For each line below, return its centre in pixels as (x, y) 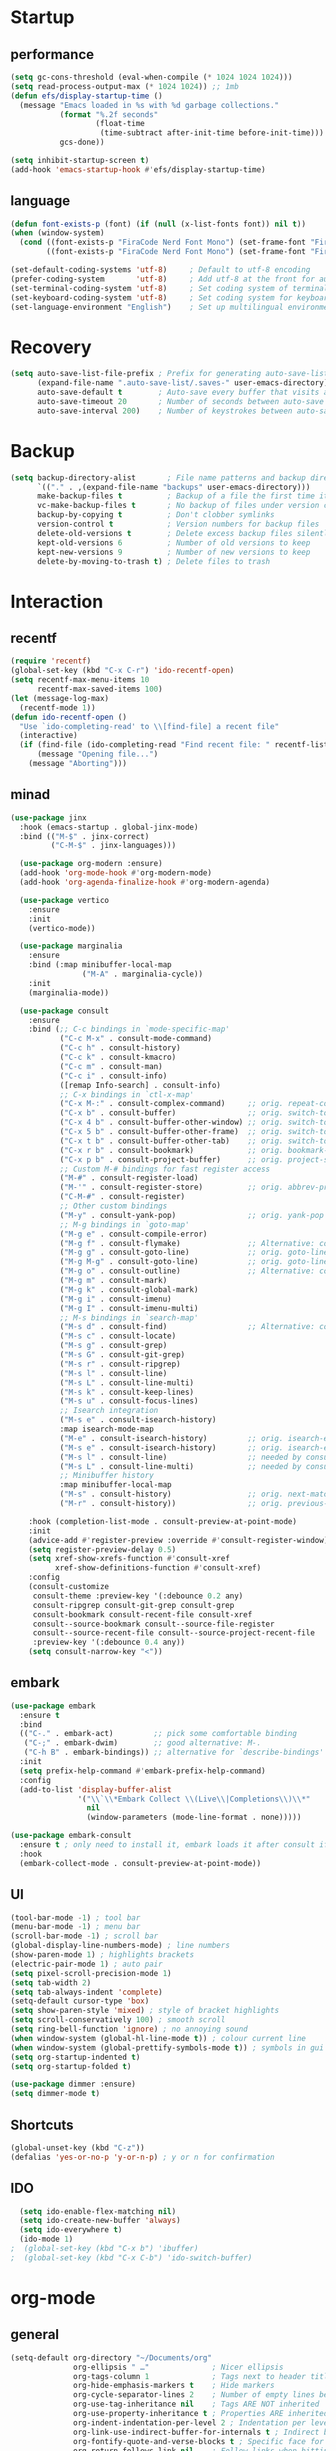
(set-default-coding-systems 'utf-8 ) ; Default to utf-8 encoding (160, 270)
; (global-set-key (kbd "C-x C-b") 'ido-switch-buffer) (131, 2257)
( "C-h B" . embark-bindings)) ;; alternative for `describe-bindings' (174, 1752)
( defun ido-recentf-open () (69, 717)
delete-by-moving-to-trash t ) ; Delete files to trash (153, 561)
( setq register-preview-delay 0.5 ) (102, 1549)
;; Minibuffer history (107, 1476)
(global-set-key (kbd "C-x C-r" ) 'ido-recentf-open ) (122, 671)
